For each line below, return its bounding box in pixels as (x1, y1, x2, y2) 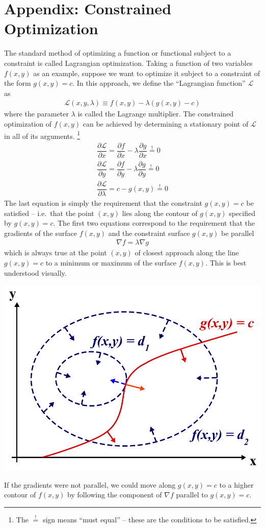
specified (229, 207, 255, 218)
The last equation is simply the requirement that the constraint (4, 198, 202, 208)
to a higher (219, 479, 254, 490)
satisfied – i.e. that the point (4, 207, 94, 218)
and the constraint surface (108, 227, 190, 238)
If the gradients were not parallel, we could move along (4, 479, 176, 490)
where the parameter (4, 108, 69, 119)
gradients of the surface (4, 227, 77, 238)
